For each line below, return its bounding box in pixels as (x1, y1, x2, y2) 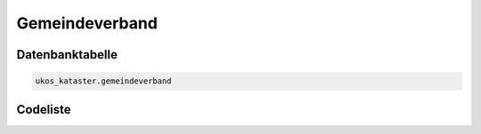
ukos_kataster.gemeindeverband (35, 76, 173, 86)
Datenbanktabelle (16, 47, 118, 62)
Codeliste (16, 102, 71, 117)
